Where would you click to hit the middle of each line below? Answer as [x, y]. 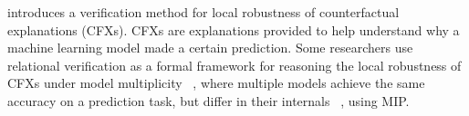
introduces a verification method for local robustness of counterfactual [203, 12]
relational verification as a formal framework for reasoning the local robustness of [234, 65]
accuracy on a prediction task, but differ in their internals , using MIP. [208, 100]
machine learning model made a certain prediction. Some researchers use [210, 48]
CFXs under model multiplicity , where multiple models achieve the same [216, 83]
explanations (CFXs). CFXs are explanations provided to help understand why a [234, 29]
